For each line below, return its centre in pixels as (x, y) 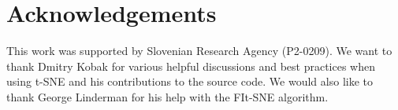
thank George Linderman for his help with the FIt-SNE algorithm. (167, 96)
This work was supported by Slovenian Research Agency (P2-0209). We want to (199, 51)
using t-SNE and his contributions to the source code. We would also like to (190, 81)
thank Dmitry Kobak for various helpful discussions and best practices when (191, 66)
